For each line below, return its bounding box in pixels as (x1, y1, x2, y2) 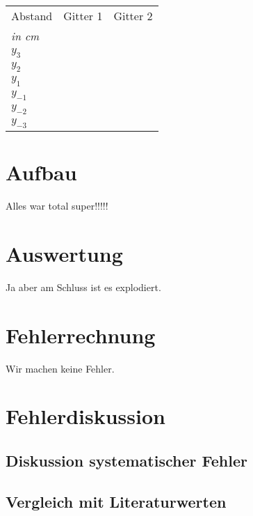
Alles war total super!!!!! (6, 198, 108, 213)
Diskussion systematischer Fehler (6, 450, 247, 471)
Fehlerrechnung (6, 320, 156, 349)
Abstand (11, 8, 53, 24)
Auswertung (6, 240, 123, 268)
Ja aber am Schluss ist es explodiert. (6, 279, 161, 294)
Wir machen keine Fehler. (6, 361, 115, 375)
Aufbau (6, 158, 77, 187)
